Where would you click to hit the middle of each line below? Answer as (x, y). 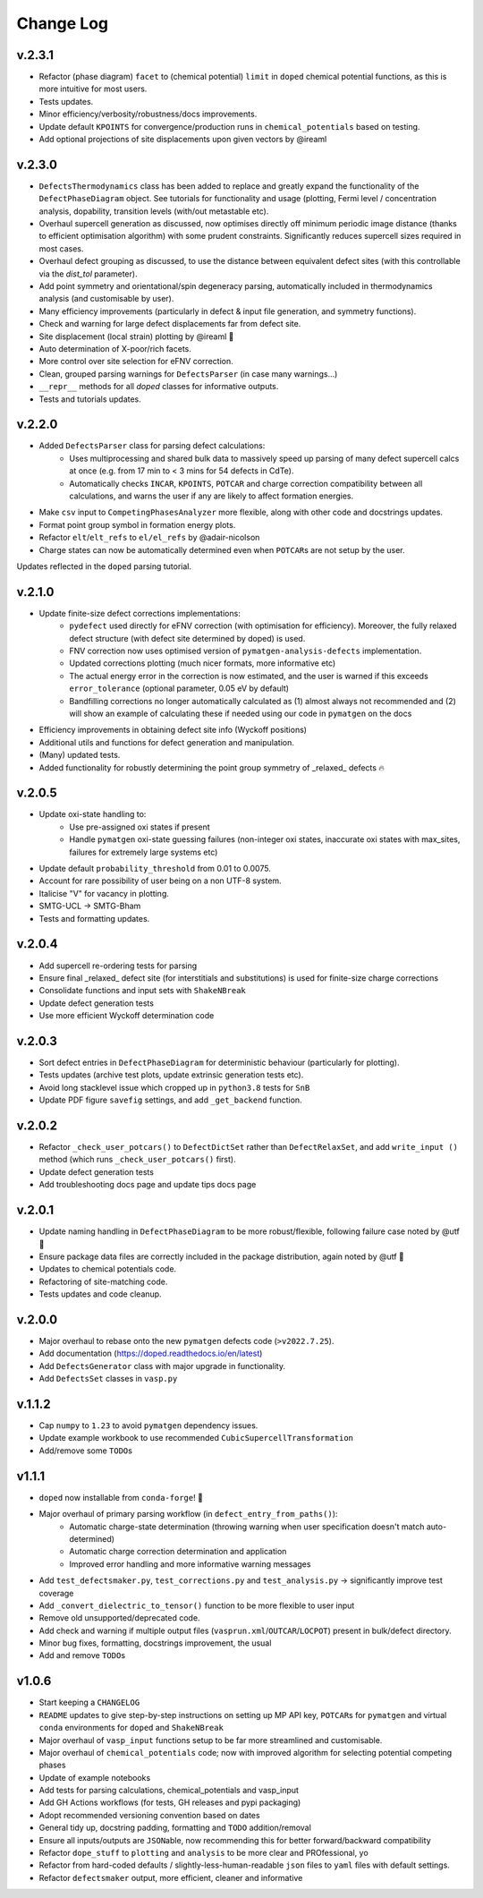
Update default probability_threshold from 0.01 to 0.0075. (155, 869)
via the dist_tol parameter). (88, 274)
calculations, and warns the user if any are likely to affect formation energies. (212, 496)
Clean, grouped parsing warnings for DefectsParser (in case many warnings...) (188, 374)
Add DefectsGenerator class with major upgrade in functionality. (162, 1366)
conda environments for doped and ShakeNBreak (131, 1728)
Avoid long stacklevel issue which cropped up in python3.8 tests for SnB (174, 1087)
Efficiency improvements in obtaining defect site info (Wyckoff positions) (173, 730)
